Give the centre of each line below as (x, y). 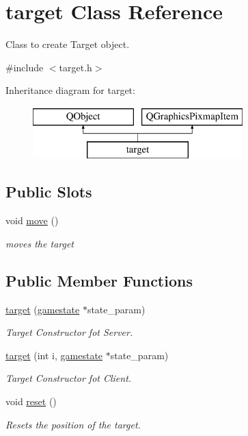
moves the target (40, 243)
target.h (75, 67)
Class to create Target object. (68, 44)
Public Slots (49, 192)
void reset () (31, 401)
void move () (32, 220)
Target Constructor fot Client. (69, 378)
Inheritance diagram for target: (70, 90)
